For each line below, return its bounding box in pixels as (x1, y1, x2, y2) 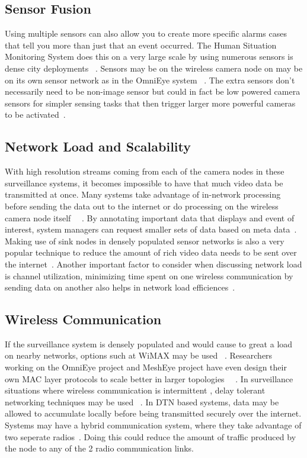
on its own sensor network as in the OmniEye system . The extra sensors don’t (5, 73, 295, 86)
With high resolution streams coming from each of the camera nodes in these (5, 165, 284, 178)
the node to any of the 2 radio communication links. (5, 442, 194, 454)
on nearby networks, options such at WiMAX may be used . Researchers (5, 349, 273, 362)
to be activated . (5, 108, 66, 121)
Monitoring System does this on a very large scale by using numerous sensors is (5, 50, 293, 63)
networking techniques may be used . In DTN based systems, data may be (5, 395, 279, 408)
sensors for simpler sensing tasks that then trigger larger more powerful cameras (5, 96, 296, 109)
